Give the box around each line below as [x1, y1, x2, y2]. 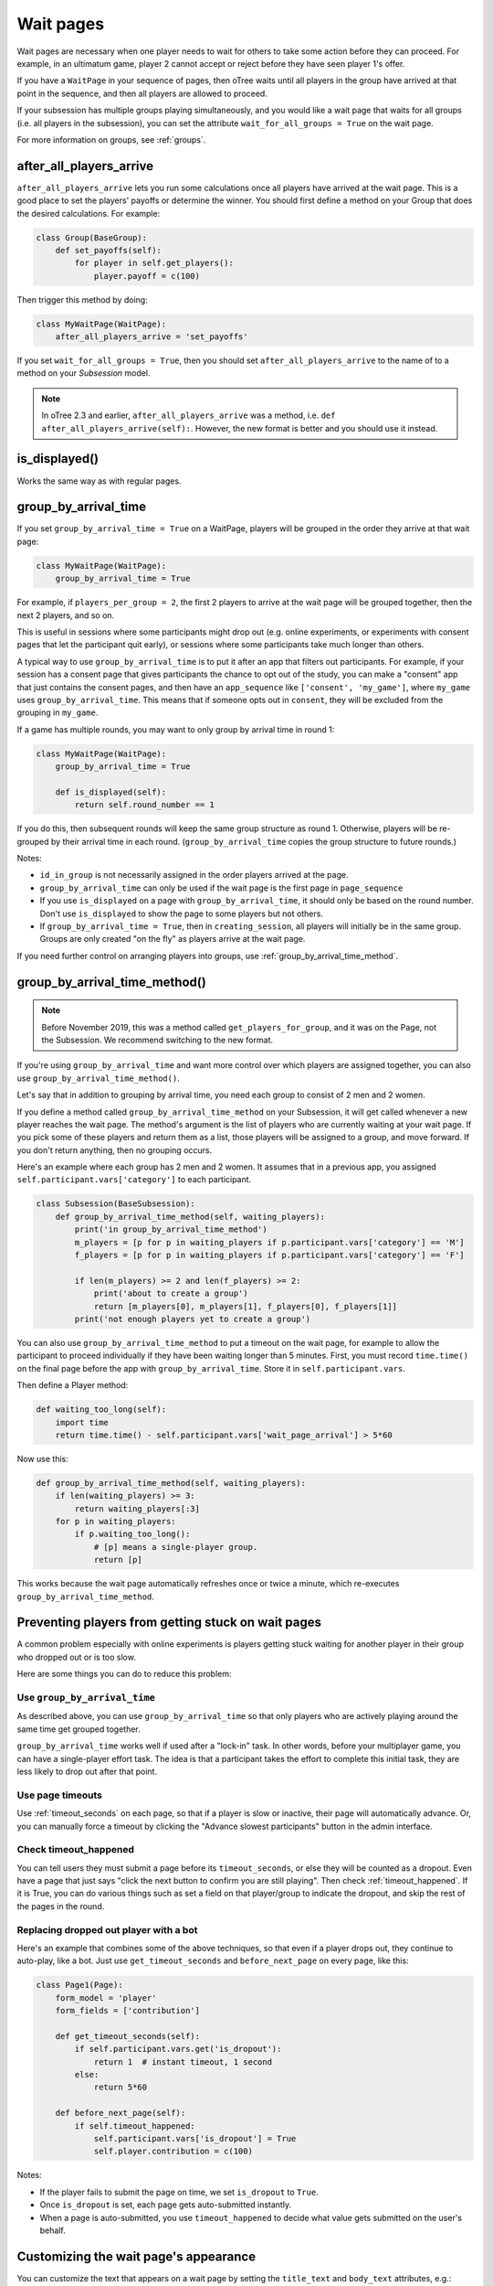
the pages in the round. [16, 1900, 105, 1911]
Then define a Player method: [16, 1380, 129, 1391]
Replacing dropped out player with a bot [16, 1923, 198, 1936]
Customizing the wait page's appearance [16, 2249, 256, 2264]
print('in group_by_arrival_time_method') [74, 1224, 268, 1234]
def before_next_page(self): [55, 2108, 186, 2119]
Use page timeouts [16, 1789, 103, 1801]
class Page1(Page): [36, 1980, 123, 1991]
